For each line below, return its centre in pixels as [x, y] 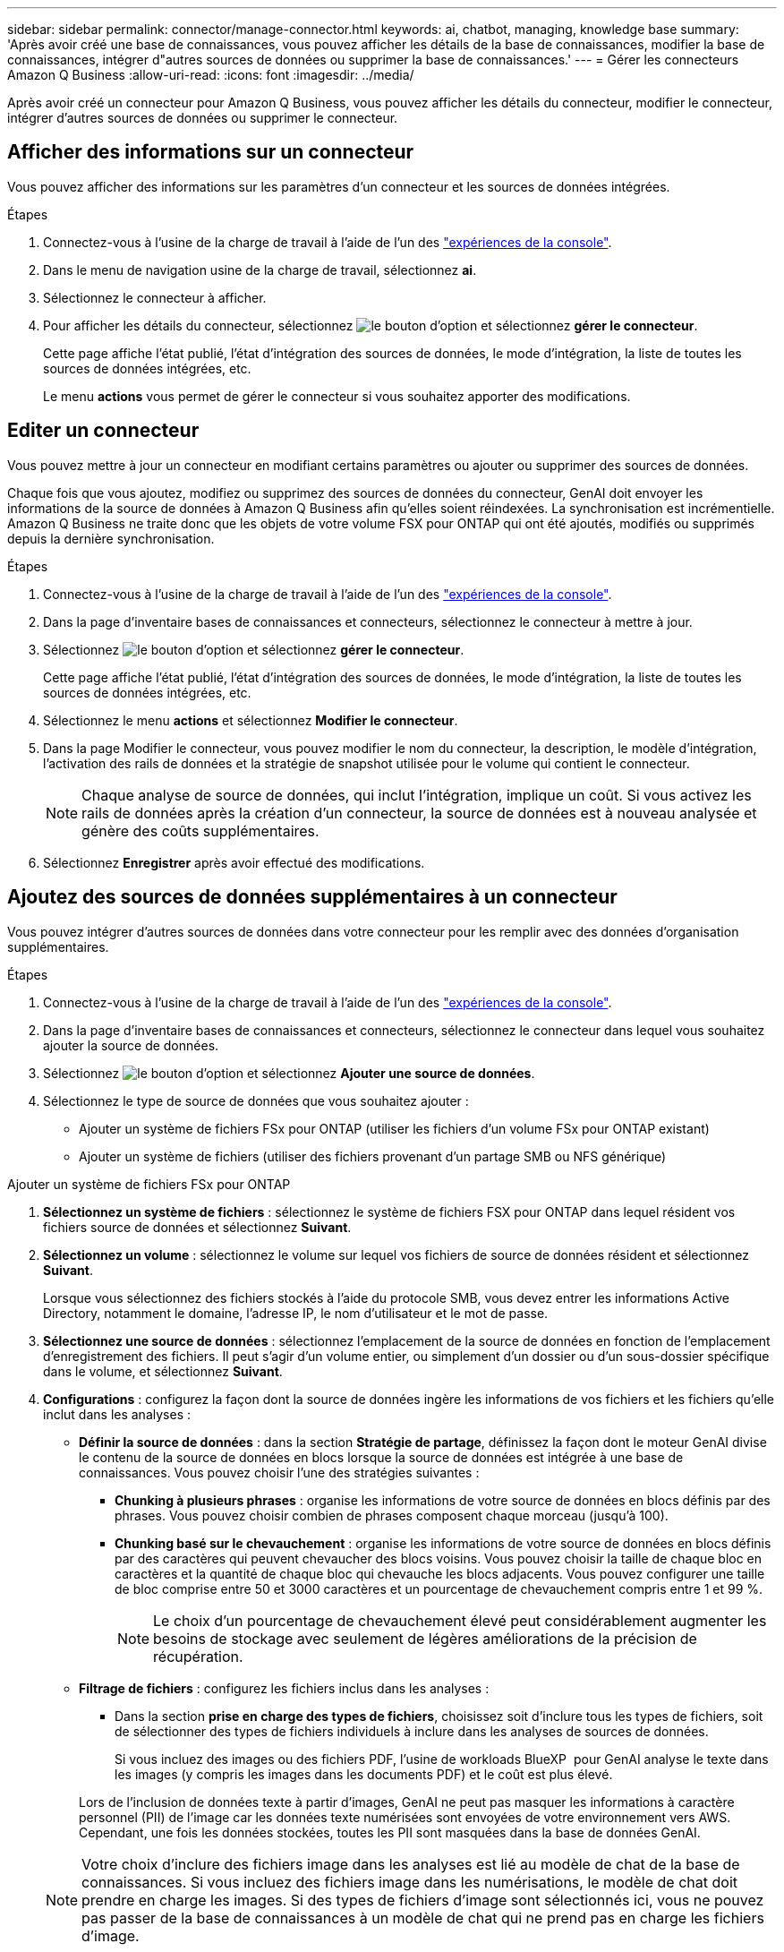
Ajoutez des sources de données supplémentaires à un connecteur [312, 897]
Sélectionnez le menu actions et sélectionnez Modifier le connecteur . [251, 720]
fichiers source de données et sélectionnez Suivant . [197, 1227]
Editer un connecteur [103, 431]
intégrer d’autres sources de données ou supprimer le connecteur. [203, 118]
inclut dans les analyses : [117, 1414]
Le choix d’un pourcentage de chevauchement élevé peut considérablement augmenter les [460, 1620]
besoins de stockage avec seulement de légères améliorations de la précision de [425, 1638]
